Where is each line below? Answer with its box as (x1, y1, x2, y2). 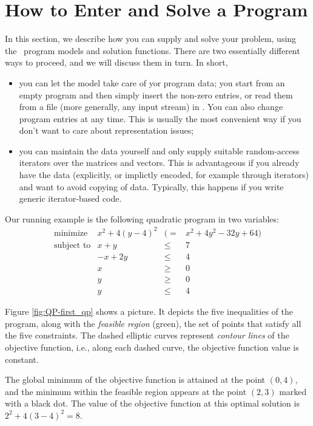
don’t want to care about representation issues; (19, 124, 194, 137)
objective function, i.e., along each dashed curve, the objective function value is (5, 340, 299, 353)
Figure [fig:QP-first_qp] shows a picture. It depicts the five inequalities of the (5, 305, 293, 318)
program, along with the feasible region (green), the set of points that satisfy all (5, 317, 301, 329)
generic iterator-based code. (19, 192, 122, 205)
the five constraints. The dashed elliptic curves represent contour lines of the (5, 329, 289, 342)
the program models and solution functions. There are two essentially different (5, 44, 300, 57)
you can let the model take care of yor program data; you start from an (19, 76, 285, 89)
